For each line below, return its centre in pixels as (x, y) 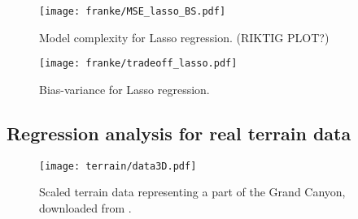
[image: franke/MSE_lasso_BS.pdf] (133, 11)
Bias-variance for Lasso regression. (124, 89)
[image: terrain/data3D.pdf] (118, 166)
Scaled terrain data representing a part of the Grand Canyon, (192, 192)
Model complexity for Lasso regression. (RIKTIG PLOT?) (184, 37)
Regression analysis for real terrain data (179, 133)
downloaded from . (85, 207)
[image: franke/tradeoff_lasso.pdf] (138, 64)
